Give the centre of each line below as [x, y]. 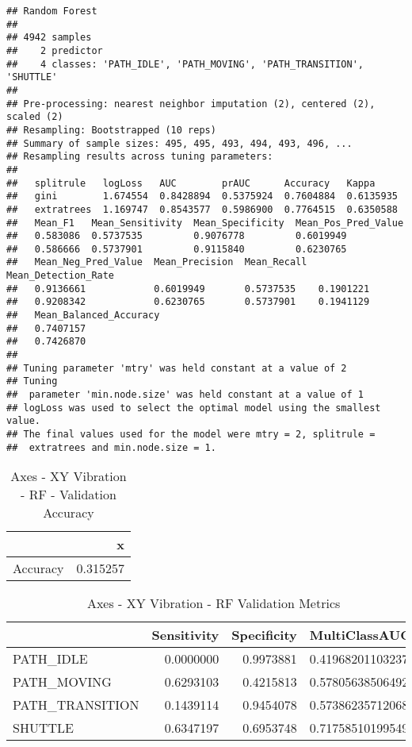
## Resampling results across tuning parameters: [140, 157]
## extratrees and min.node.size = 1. [111, 447]
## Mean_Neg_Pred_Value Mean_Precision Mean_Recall [157, 262]
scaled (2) [35, 117]
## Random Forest [52, 11]
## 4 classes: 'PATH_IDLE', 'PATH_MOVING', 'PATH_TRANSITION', [185, 64]
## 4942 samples [49, 38]
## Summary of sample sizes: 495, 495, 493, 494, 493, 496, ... [179, 143]
